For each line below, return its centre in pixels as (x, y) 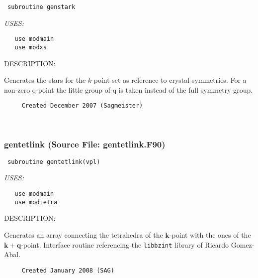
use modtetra (36, 202)
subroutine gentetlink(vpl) (54, 162)
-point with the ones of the (210, 234)
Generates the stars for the (45, 80)
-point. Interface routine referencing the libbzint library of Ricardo (125, 244)
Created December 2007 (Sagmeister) (82, 106)
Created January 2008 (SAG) (68, 270)
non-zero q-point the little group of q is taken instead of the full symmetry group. (129, 89)
